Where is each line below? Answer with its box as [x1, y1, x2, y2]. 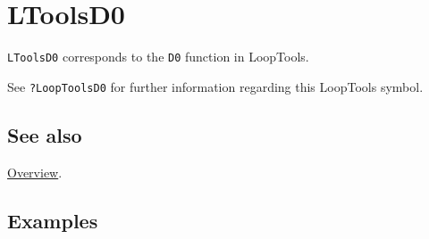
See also [7, 120, 82, 148]
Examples [7, 206, 98, 234]
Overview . [7, 162, 63, 181]
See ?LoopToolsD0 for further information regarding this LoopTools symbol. [7, 77, 424, 95]
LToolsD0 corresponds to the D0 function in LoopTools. [7, 47, 309, 66]
